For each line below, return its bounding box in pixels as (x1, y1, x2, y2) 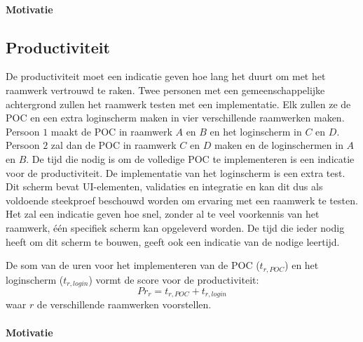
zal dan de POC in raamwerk (50, 138, 177, 152)
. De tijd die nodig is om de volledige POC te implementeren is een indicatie (26, 151, 355, 166)
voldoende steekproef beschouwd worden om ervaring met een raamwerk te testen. (6, 192, 358, 207)
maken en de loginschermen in (214, 138, 343, 152)
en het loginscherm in (210, 124, 302, 138)
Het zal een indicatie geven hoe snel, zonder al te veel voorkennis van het (6, 206, 320, 221)
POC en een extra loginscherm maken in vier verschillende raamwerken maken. (6, 110, 345, 125)
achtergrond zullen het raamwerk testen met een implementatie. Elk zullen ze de (6, 96, 351, 111)
